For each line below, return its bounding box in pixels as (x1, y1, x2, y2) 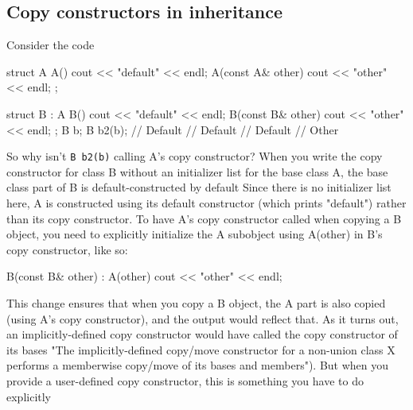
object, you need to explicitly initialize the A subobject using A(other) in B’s (6, 226, 383, 242)
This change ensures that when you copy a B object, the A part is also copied (6, 294, 386, 311)
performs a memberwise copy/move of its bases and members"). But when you (6, 357, 389, 373)
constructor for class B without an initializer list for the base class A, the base (6, 163, 388, 180)
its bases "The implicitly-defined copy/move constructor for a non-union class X (6, 341, 395, 358)
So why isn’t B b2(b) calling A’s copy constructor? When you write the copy (6, 148, 383, 164)
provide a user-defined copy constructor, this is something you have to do (6, 372, 364, 389)
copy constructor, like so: (6, 241, 128, 257)
